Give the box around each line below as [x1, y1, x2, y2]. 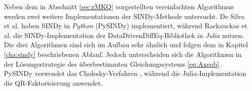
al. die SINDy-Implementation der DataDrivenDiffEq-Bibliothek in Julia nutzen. [4, 30, 244, 40]
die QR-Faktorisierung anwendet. [4, 77, 103, 88]
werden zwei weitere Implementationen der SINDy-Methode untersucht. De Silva [4, 11, 245, 21]
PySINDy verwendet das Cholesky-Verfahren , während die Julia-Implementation [4, 68, 247, 78]
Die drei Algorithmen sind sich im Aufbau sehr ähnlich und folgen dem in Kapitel [4, 39, 248, 50]
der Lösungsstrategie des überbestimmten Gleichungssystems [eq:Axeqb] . [4, 58, 221, 69]
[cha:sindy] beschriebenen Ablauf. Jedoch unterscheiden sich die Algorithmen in [4, 49, 242, 59]
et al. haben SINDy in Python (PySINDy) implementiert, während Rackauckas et [4, 20, 248, 31]
